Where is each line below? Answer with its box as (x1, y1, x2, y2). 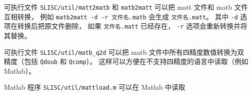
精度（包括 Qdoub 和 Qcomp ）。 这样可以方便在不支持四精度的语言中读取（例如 (4, 56, 249, 66)
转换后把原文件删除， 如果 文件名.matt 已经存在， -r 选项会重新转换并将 (17, 21, 248, 31)
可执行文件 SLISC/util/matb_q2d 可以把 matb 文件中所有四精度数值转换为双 (4, 47, 244, 57)
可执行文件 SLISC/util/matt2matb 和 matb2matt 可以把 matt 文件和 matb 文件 (4, 2, 248, 12)
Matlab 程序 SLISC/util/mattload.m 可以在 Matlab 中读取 (4, 82, 185, 92)
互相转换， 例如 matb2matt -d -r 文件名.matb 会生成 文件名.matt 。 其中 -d (4, 11, 238, 21)
